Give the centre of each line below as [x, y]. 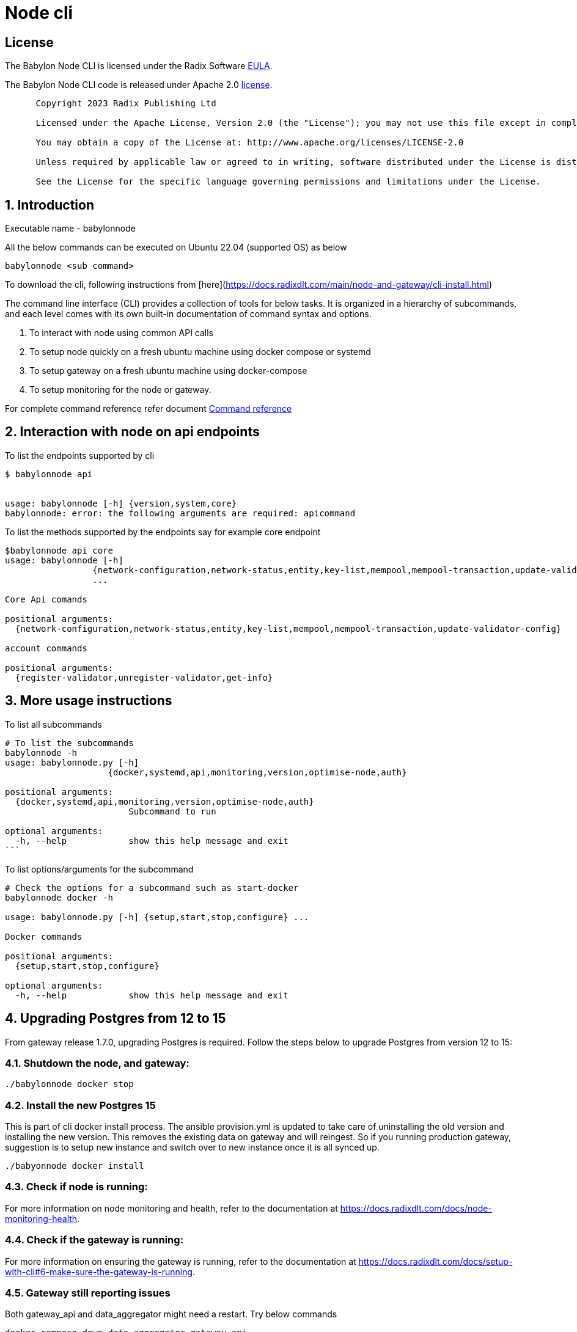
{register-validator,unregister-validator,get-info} [144, 677]
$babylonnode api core [59, 550]
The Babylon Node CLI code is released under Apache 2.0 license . [139, 85]
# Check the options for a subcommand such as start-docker [152, 887]
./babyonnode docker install [75, 1166]
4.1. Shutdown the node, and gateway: [97, 1063]
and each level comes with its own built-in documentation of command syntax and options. [188, 314]
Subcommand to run [172, 811]
